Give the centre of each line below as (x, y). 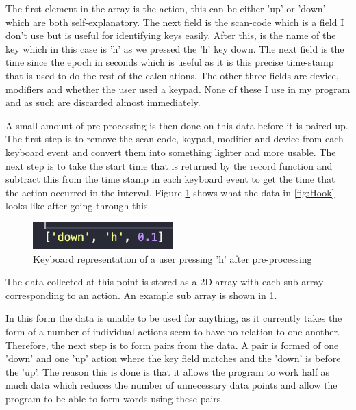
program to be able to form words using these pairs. (115, 398)
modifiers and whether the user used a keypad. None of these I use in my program (178, 89)
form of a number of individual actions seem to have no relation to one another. (173, 331)
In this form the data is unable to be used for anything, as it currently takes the (174, 318)
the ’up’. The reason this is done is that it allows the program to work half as (168, 371)
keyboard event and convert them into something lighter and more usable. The (171, 152)
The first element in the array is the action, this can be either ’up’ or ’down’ (166, 8)
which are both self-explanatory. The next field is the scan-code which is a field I (175, 22)
